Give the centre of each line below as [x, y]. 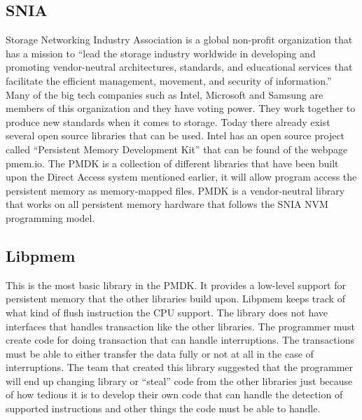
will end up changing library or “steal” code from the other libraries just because [179, 380]
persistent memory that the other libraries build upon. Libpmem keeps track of [175, 299]
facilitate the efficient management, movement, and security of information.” [169, 80]
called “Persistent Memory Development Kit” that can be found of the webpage [177, 149]
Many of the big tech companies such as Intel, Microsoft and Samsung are [165, 94]
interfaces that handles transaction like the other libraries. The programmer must [180, 326]
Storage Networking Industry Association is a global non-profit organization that [179, 40]
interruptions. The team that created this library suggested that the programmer [180, 367]
